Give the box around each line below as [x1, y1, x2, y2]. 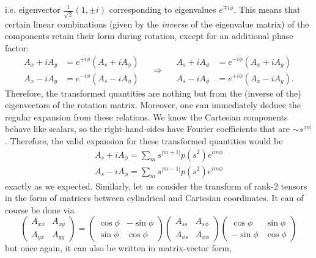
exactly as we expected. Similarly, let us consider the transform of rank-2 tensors [5, 179, 307, 192]
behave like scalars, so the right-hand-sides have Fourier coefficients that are [5, 122, 290, 135]
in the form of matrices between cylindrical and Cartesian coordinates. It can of [5, 191, 304, 204]
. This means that [233, 3, 301, 15]
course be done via [5, 203, 75, 216]
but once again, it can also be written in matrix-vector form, [5, 241, 232, 254]
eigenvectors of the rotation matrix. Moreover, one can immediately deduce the [5, 98, 301, 111]
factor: [5, 41, 29, 54]
